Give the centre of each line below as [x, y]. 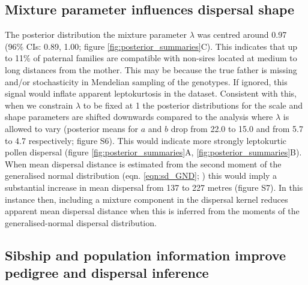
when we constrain [39, 105]
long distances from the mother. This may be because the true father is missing [151, 69]
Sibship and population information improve [146, 255]
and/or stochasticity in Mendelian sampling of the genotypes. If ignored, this [146, 81]
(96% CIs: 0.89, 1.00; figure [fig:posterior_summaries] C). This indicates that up [151, 46]
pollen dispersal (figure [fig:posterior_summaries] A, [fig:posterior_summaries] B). [153, 152]
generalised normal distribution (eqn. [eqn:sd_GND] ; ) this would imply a [141, 175]
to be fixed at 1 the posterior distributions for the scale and [193, 105]
